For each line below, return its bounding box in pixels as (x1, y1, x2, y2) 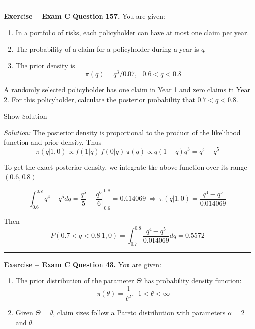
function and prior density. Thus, (4, 137, 103, 147)
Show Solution (4, 110, 47, 121)
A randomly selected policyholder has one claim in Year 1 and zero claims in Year (4, 84, 251, 95)
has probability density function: (144, 275, 242, 286)
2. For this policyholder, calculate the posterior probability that (4, 94, 195, 105)
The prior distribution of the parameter (15, 275, 134, 286)
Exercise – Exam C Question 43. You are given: (4, 259, 161, 269)
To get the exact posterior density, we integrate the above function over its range (4, 162, 247, 172)
